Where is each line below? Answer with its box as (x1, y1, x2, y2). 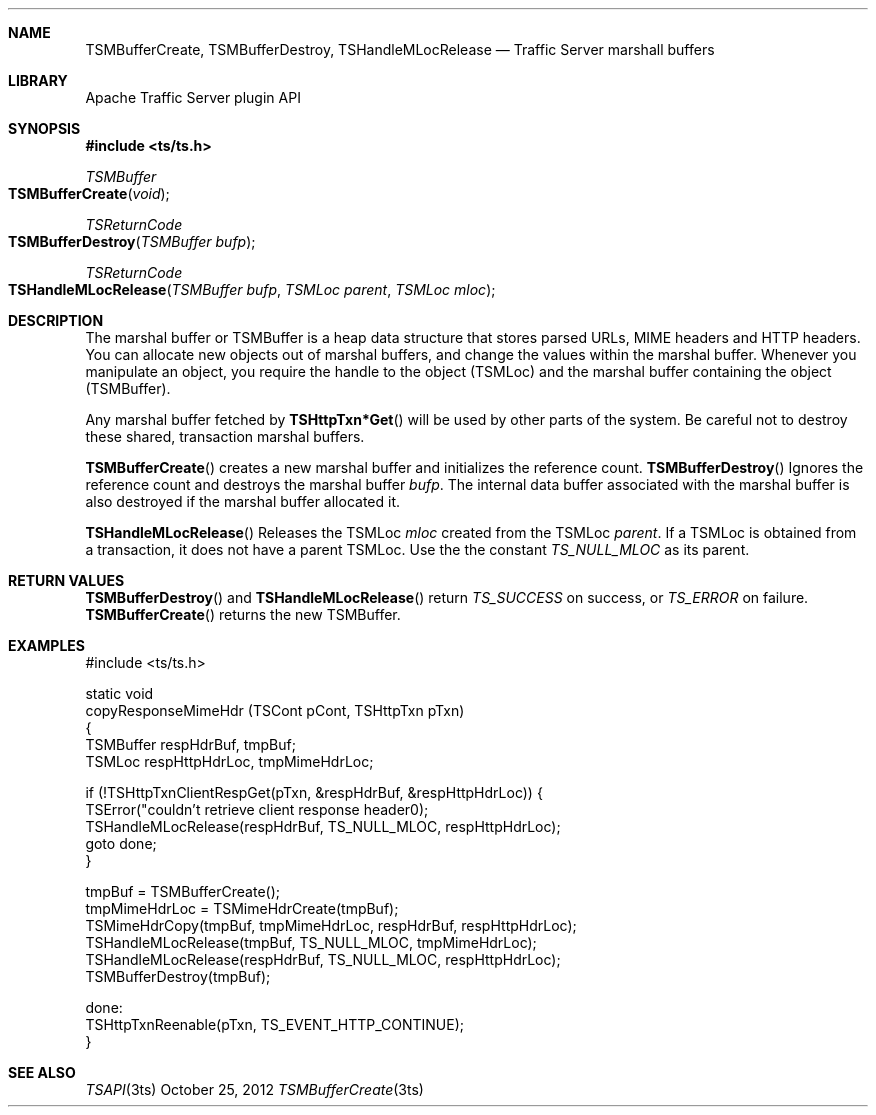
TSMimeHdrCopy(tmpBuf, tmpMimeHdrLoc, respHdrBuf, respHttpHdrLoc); (85, 917, 577, 934)
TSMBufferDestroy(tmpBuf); (85, 968, 271, 985)
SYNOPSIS (8, 120, 81, 137)
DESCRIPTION (8, 312, 104, 329)
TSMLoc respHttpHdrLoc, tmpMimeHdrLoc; (85, 753, 374, 770)
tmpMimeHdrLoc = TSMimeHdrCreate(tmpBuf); (85, 900, 399, 917)
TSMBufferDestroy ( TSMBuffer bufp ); (8, 233, 256, 250)
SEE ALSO (8, 1064, 76, 1081)
